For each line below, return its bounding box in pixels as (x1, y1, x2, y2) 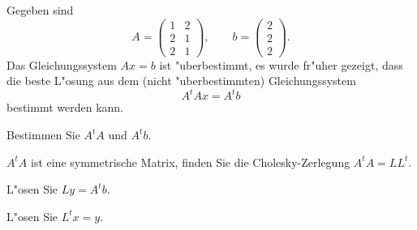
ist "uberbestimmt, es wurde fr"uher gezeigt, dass (159, 56, 403, 73)
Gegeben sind (6, 2, 74, 18)
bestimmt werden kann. (6, 99, 124, 116)
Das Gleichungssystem (6, 56, 117, 73)
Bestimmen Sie (6, 126, 80, 143)
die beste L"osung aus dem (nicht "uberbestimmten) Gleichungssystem (6, 72, 356, 89)
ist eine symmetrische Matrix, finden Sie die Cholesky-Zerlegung (30, 153, 350, 170)
